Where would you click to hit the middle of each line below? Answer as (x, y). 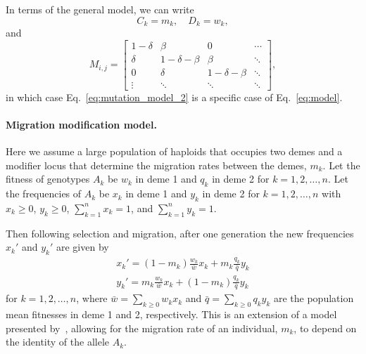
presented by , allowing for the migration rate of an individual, (142, 328)
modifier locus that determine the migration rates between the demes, (156, 165)
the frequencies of (44, 194)
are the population (314, 298)
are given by (82, 247)
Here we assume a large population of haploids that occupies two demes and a (174, 151)
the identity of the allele (57, 342)
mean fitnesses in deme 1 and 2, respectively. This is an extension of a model (171, 314)
